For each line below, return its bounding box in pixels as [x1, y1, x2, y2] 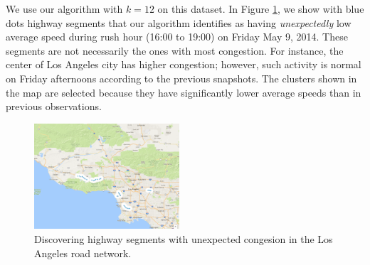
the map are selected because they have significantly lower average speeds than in [6, 85, 361, 99]
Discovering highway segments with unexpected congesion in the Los [34, 232, 333, 246]
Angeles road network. [34, 245, 132, 260]
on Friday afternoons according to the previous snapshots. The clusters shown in [6, 70, 357, 85]
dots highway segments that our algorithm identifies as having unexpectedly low [6, 15, 351, 30]
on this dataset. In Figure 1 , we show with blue [157, 1, 364, 16]
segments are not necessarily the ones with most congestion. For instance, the [6, 43, 344, 58]
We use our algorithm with [6, 1, 123, 16]
